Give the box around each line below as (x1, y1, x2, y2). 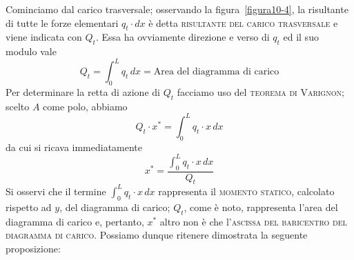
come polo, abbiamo (43, 99, 128, 113)
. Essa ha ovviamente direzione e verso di (95, 30, 270, 44)
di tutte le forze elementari (6, 15, 119, 30)
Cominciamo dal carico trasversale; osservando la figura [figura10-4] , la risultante (6, 2, 348, 16)
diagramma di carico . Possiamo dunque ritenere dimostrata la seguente (6, 228, 308, 242)
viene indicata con (6, 30, 82, 44)
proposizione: (6, 241, 61, 255)
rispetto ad (6, 199, 52, 214)
